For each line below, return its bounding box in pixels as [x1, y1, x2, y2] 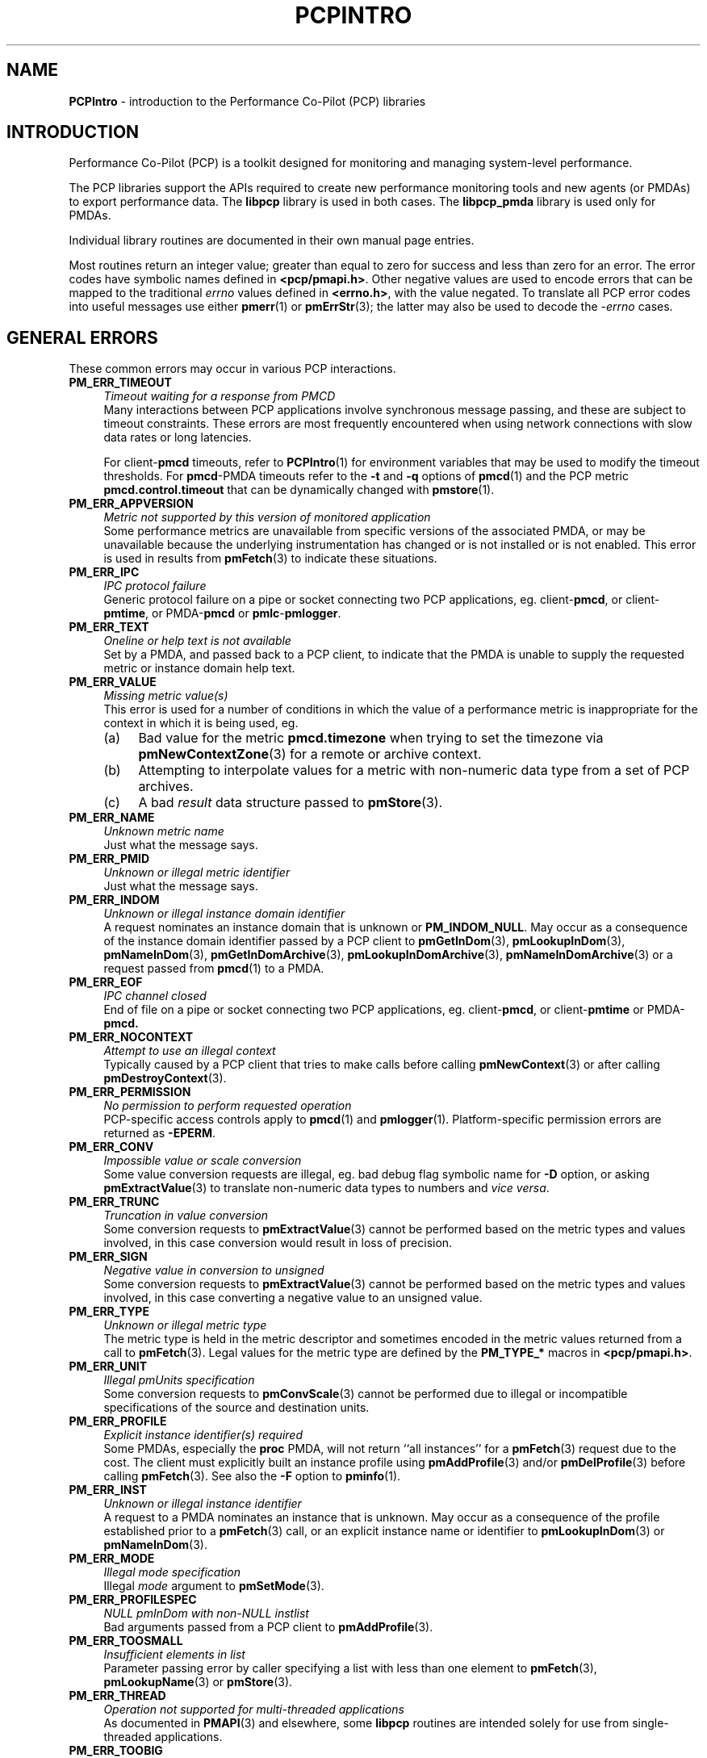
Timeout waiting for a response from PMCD [103, 389, 336, 404]
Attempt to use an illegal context [103, 1044, 276, 1058]
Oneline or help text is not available [103, 634, 291, 648]
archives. [138, 778, 194, 795]
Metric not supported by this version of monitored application [103, 510, 431, 525]
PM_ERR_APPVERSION [69, 496, 194, 511]
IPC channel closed [103, 989, 207, 1003]
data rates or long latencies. [103, 430, 252, 445]
